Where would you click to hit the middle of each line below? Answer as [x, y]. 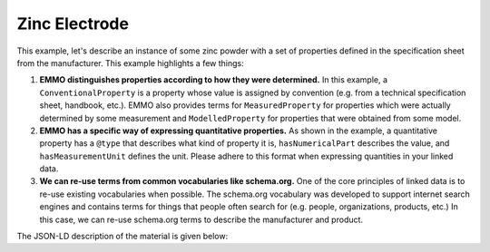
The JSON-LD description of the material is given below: [122, 237]
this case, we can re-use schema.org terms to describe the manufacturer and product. [201, 219]
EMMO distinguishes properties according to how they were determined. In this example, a [214, 80]
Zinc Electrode [73, 24]
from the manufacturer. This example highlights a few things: [130, 63]
